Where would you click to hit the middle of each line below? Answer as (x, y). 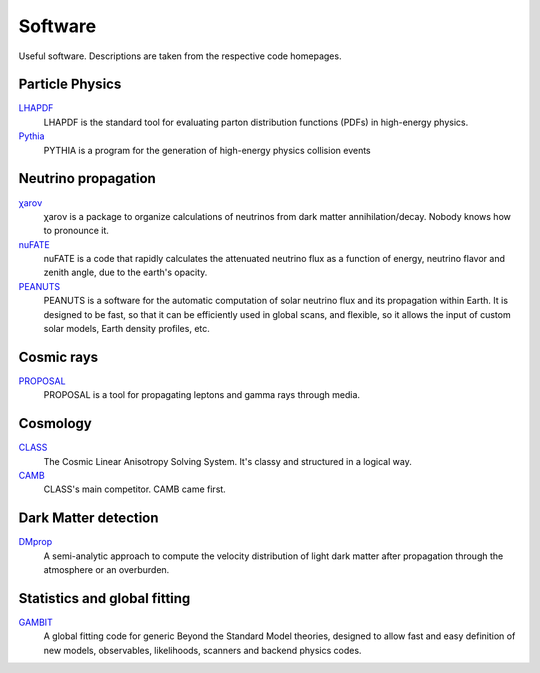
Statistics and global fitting (104, 598)
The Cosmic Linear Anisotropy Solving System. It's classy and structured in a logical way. (227, 461)
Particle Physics (70, 84)
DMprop (35, 542)
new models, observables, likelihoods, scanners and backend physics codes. (202, 650)
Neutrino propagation (87, 178)
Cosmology (55, 423)
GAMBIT (36, 622)
